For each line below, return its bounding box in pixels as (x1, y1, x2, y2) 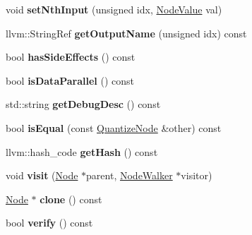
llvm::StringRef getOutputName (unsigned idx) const (6, 25, 247, 40)
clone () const (40, 191, 102, 206)
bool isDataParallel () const (6, 73, 135, 88)
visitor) (181, 168, 212, 183)
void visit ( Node (6, 168, 78, 183)
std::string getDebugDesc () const (6, 97, 161, 112)
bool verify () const (6, 215, 93, 230)
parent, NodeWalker (86, 168, 173, 183)
